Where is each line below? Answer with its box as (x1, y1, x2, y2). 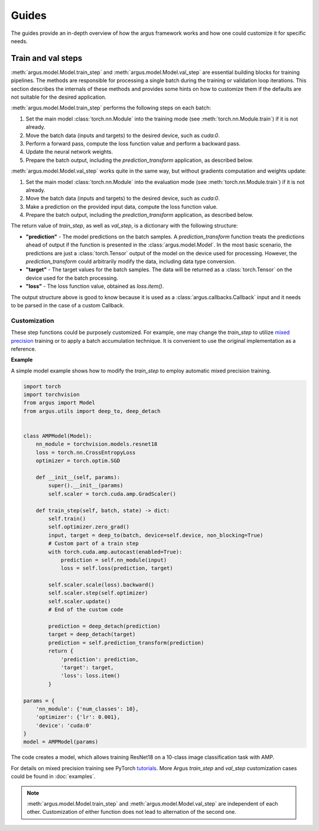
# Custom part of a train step (48, 540, 139, 547)
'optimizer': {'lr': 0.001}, (35, 714, 121, 720)
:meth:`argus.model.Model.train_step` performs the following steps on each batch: (11, 104, 211, 112)
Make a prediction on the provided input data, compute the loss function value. (25, 203, 218, 210)
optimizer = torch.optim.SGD (35, 457, 121, 464)
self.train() (48, 515, 86, 522)
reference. (11, 345, 37, 352)
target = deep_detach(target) (48, 631, 136, 638)
